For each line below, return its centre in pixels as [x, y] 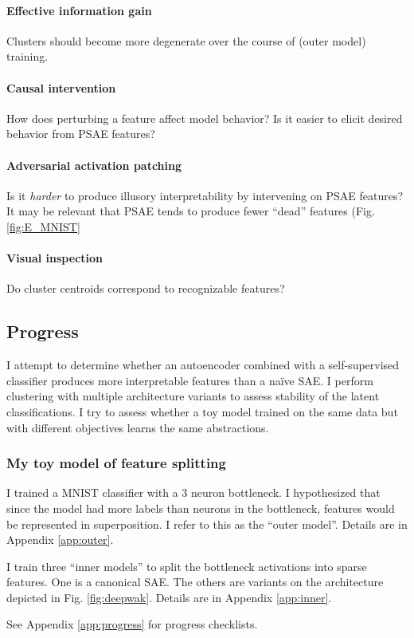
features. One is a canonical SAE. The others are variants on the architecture [195, 582]
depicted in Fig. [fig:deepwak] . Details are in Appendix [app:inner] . [169, 597]
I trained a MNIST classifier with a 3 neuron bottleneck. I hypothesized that [193, 492]
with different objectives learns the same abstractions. [138, 427]
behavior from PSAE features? [81, 134]
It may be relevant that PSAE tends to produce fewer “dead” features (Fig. [191, 211]
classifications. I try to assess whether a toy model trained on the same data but [202, 411]
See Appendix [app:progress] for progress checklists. [132, 624]
